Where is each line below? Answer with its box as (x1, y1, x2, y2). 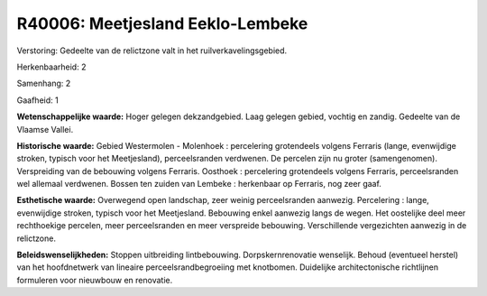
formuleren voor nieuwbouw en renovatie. (16, 274, 173, 285)
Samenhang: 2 (16, 78, 71, 89)
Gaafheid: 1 (16, 95, 59, 106)
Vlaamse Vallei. (16, 124, 74, 134)
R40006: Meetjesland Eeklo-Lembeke (16, 14, 308, 33)
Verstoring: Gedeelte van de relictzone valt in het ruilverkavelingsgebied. (16, 45, 288, 56)
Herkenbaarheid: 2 (16, 61, 87, 72)
